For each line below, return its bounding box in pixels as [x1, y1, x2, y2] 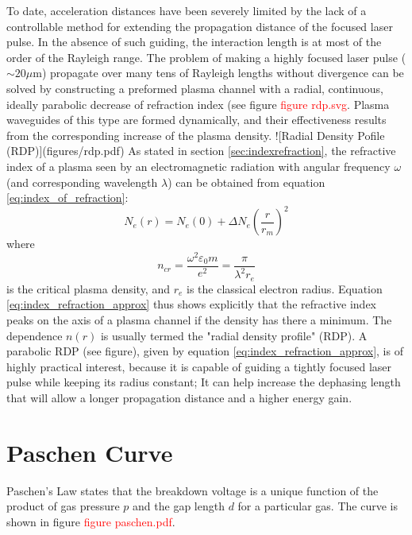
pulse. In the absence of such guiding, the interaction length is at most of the [6, 33, 382, 50]
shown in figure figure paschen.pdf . [6, 513, 175, 529]
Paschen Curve [6, 436, 173, 468]
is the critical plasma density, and [6, 280, 170, 297]
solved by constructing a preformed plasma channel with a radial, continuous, [6, 79, 383, 96]
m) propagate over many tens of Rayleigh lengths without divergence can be [33, 64, 404, 81]
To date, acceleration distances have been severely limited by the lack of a [6, 2, 367, 18]
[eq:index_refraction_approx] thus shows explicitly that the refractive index [6, 296, 376, 312]
